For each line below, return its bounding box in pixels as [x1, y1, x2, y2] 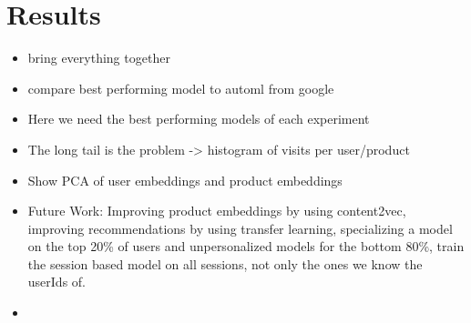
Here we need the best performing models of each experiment [27, 109, 370, 128]
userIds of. [27, 272, 86, 291]
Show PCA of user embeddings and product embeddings [27, 170, 343, 189]
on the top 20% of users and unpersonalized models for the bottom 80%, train [27, 237, 465, 256]
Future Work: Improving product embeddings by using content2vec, [27, 201, 406, 220]
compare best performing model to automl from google [27, 78, 334, 97]
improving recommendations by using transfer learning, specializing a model [27, 218, 453, 237]
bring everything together [27, 48, 170, 67]
